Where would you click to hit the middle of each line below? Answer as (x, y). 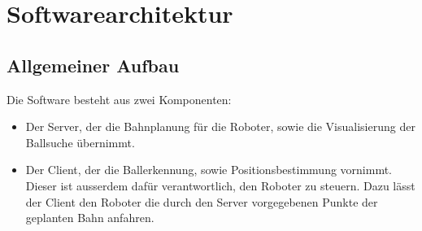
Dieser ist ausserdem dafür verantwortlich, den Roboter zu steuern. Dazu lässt (220, 185)
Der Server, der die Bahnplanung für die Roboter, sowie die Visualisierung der (220, 126)
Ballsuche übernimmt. (80, 142)
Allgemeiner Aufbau (93, 65)
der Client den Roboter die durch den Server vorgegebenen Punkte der (202, 201)
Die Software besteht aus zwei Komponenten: (119, 99)
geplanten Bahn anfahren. (90, 218)
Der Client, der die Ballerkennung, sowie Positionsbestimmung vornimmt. (209, 170)
